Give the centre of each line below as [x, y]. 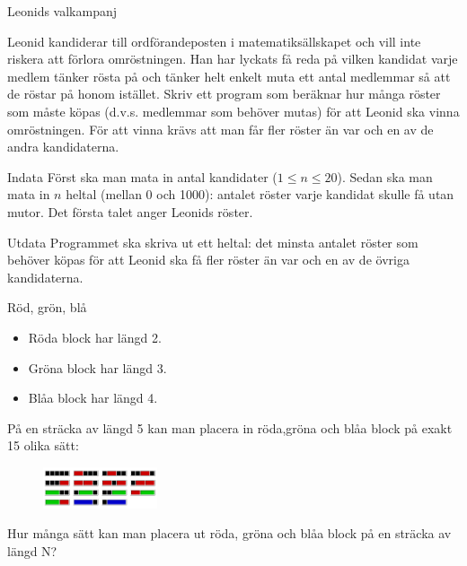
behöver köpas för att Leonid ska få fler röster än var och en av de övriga [208, 260]
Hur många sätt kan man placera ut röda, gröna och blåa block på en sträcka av [229, 533]
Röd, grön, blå [47, 307]
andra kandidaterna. [63, 147]
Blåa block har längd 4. [93, 398]
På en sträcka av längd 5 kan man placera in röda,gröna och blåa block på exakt [230, 427]
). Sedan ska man [385, 176]
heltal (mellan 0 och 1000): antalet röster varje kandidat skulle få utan [260, 194]
